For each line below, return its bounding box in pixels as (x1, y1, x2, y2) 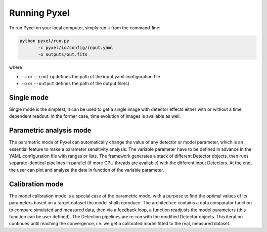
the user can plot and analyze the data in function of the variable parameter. (9, 167, 164, 173)
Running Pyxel (9, 7, 70, 18)
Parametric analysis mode (9, 126, 91, 135)
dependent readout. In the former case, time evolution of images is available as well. (9, 113, 181, 119)
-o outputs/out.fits (38, 52, 88, 57)
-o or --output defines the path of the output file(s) (21, 81, 130, 87)
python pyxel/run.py (19, 38, 69, 44)
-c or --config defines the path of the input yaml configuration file (21, 73, 160, 79)
